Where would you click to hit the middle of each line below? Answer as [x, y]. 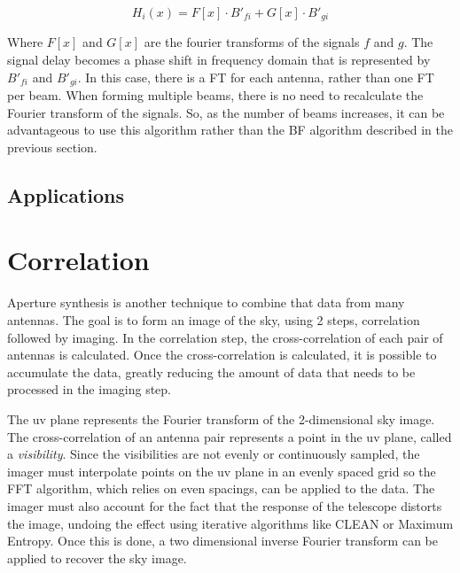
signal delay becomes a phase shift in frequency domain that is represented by [219, 60]
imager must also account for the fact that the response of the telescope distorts [225, 505]
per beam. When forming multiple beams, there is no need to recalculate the [215, 95]
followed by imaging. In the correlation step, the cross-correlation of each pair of [225, 337]
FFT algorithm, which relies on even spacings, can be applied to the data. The [221, 488]
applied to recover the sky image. [97, 558]
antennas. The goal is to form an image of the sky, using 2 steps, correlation [214, 319]
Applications [66, 194]
